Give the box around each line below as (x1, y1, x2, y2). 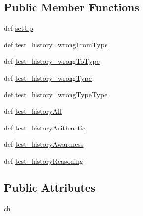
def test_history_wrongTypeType (4, 89, 107, 99)
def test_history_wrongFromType (4, 39, 108, 49)
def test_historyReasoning (4, 155, 84, 166)
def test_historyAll (4, 106, 62, 116)
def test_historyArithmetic (4, 122, 86, 132)
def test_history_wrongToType (4, 56, 100, 66)
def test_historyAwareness (4, 139, 84, 149)
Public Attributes (4, 179, 96, 195)
